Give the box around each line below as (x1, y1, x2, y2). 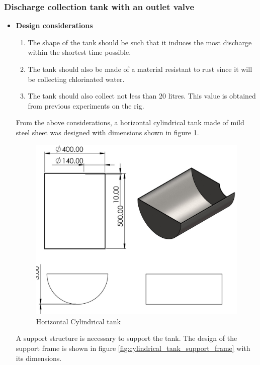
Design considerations (16, 20, 93, 31)
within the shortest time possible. (28, 47, 131, 57)
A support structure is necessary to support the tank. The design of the (16, 333, 237, 343)
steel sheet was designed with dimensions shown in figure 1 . (16, 127, 199, 137)
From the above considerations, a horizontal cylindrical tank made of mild (16, 117, 244, 128)
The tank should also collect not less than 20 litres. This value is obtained (28, 90, 256, 101)
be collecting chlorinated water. (28, 73, 125, 84)
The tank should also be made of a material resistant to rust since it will (28, 64, 252, 74)
